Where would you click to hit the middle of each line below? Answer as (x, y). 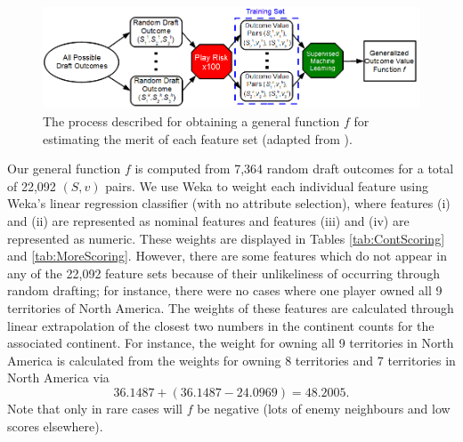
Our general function (64, 169)
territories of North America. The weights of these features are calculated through (231, 307)
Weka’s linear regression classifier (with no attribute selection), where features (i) (229, 203)
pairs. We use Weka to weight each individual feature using (267, 185)
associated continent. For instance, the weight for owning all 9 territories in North (231, 343)
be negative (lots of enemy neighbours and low (324, 408)
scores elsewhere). (55, 426)
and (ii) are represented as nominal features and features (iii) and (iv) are (208, 220)
